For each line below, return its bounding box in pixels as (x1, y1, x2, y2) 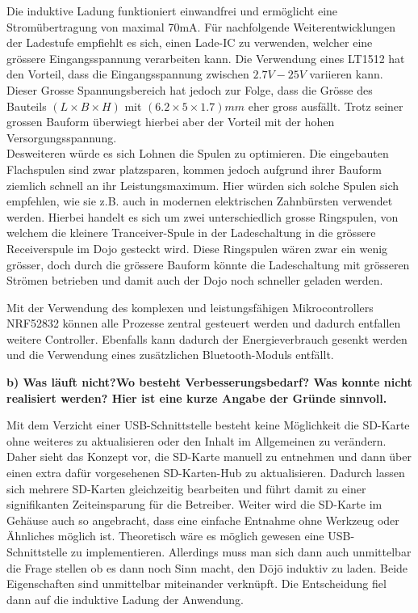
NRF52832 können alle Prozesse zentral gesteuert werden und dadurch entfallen (6, 315, 401, 332)
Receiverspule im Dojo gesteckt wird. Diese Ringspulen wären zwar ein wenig (6, 239, 388, 256)
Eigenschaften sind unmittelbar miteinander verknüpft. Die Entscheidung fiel (6, 575, 387, 592)
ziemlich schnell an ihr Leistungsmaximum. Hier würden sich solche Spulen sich (6, 176, 399, 193)
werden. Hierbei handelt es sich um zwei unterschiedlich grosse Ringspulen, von (6, 208, 399, 225)
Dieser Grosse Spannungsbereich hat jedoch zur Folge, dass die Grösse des (6, 81, 373, 98)
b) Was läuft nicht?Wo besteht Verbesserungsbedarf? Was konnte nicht (6, 374, 412, 391)
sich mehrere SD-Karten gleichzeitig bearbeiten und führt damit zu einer (6, 480, 366, 497)
